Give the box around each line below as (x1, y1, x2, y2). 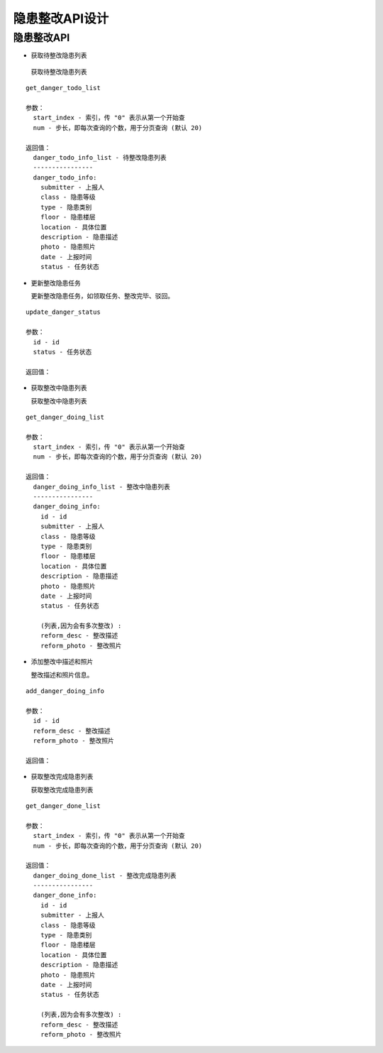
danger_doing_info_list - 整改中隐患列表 (33, 483, 170, 491)
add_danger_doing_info (26, 687, 105, 695)
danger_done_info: (33, 891, 97, 900)
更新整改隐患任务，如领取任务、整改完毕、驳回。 (30, 291, 174, 300)
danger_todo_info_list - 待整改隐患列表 (33, 153, 167, 161)
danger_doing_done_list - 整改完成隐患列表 (33, 871, 177, 880)
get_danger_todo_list (26, 84, 101, 92)
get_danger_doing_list (26, 413, 105, 421)
